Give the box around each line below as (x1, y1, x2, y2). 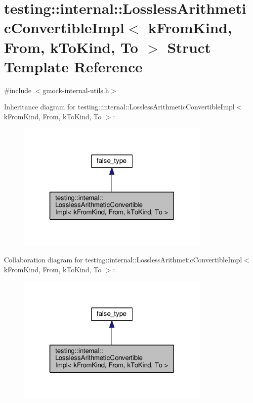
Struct (167, 37, 211, 57)
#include (4, 85, 32, 95)
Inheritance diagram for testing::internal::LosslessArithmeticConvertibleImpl (4, 101, 235, 112)
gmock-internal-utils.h (42, 85, 109, 95)
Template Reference (4, 56, 143, 76)
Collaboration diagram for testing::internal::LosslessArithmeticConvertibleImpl (4, 254, 242, 265)
